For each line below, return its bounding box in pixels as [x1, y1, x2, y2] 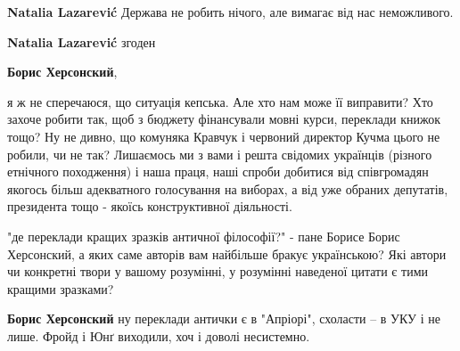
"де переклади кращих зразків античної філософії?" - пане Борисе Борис [7, 226, 400, 245]
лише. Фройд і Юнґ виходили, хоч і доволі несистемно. [7, 326, 310, 345]
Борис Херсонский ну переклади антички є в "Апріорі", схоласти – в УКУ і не [7, 309, 440, 328]
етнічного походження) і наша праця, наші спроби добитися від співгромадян [7, 162, 429, 181]
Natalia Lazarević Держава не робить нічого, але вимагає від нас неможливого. [7, 3, 454, 20]
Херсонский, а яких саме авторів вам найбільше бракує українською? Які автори [7, 244, 447, 263]
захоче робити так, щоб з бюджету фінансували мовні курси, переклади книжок [7, 110, 441, 128]
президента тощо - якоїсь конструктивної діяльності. [7, 197, 292, 216]
